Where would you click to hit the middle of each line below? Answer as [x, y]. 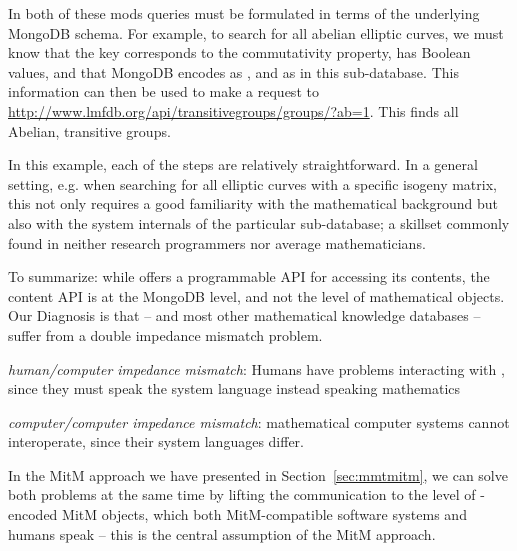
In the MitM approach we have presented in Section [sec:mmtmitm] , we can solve [258, 474]
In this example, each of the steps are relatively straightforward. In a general [243, 164]
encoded [33, 514]
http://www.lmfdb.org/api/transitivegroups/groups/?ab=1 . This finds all [233, 110]
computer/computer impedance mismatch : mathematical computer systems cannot [259, 421]
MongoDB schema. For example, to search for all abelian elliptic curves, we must [256, 32]
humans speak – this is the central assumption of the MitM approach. [222, 533]
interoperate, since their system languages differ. [156, 441]
